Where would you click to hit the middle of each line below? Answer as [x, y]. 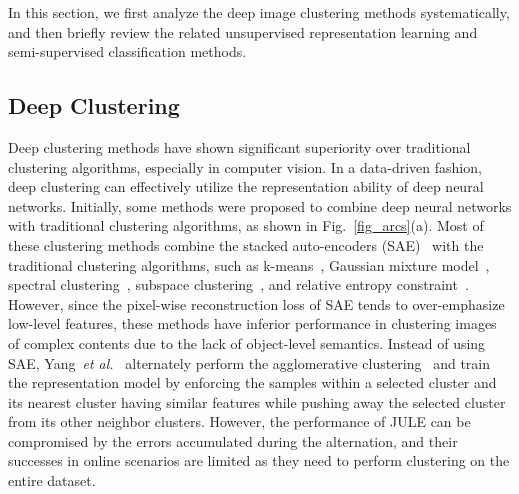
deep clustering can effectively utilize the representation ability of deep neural [246, 186]
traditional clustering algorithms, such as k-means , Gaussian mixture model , [249, 264]
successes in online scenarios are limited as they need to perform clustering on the [259, 460]
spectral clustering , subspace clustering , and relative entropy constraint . [238, 284]
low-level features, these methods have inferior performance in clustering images [252, 323]
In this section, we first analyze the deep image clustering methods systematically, [259, 12]
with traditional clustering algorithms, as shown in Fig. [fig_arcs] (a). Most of [246, 225]
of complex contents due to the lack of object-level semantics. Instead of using [247, 342]
